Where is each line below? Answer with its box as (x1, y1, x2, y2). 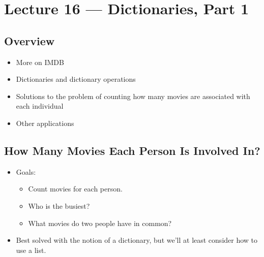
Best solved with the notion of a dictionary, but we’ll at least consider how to (16, 235, 258, 245)
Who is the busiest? (28, 200, 90, 211)
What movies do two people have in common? (28, 217, 172, 228)
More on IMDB (16, 56, 64, 67)
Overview (4, 33, 55, 48)
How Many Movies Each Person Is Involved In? (4, 142, 260, 158)
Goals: (16, 166, 36, 177)
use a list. (16, 244, 46, 255)
